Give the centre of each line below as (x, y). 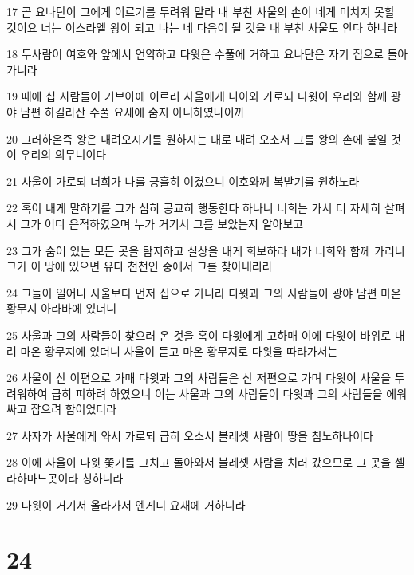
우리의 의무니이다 (63, 154)
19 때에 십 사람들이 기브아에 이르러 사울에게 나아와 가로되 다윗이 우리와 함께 (197, 96)
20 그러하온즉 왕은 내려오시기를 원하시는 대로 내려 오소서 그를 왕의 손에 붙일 (197, 138)
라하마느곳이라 (43, 478)
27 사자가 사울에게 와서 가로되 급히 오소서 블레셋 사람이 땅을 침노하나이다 (190, 435)
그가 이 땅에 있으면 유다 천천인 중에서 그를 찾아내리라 (140, 266)
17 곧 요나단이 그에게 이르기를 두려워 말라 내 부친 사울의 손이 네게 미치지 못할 (201, 11)
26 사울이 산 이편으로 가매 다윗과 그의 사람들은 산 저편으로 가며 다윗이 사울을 (199, 378)
